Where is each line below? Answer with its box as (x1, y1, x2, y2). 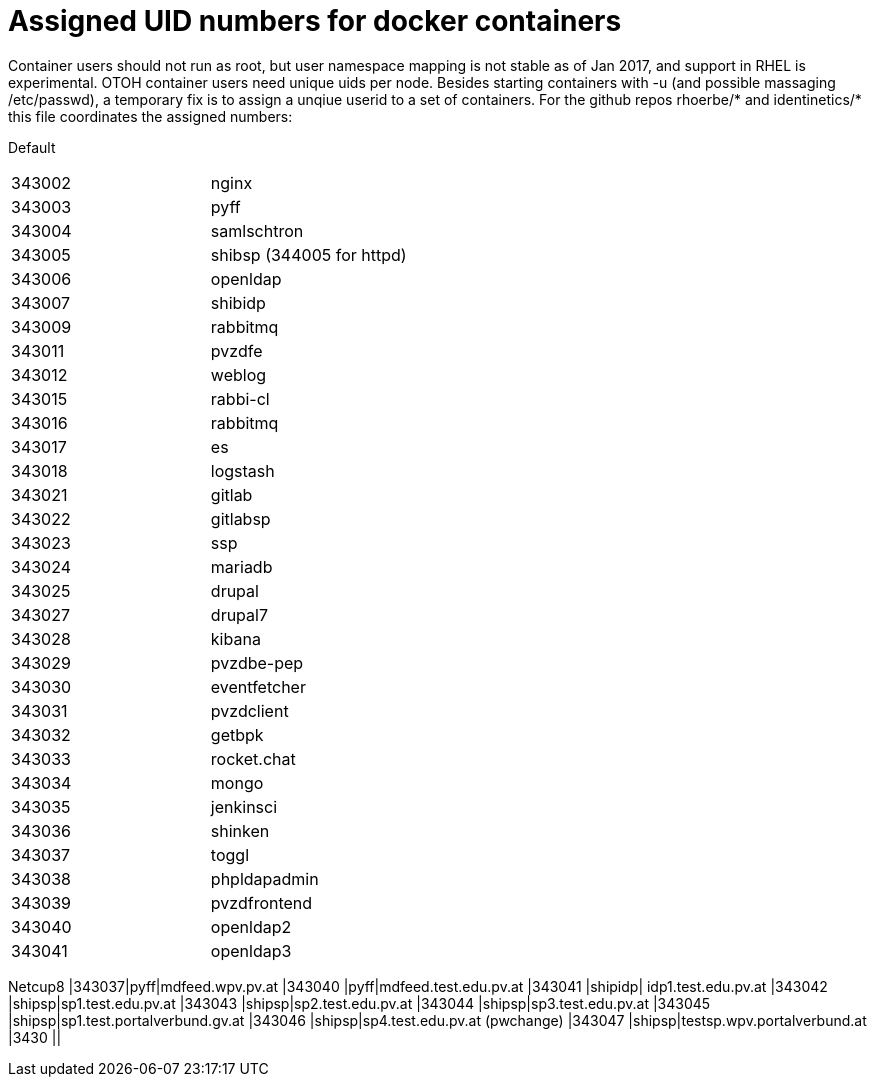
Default (8, 138, 56, 156)
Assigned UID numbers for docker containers (8, 4, 622, 38)
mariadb (210, 556, 273, 577)
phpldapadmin (210, 868, 319, 889)
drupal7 (210, 604, 268, 625)
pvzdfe (210, 340, 263, 361)
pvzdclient (210, 700, 289, 721)
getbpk (210, 724, 264, 745)
